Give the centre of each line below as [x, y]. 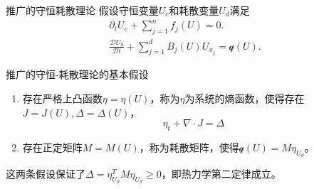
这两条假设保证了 [46, 174]
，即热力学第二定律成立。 [221, 174]
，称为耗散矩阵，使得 [189, 147]
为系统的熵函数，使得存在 [245, 98]
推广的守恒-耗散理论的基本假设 [77, 74]
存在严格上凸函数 [62, 98]
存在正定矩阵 [52, 147]
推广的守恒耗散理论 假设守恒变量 [82, 10]
